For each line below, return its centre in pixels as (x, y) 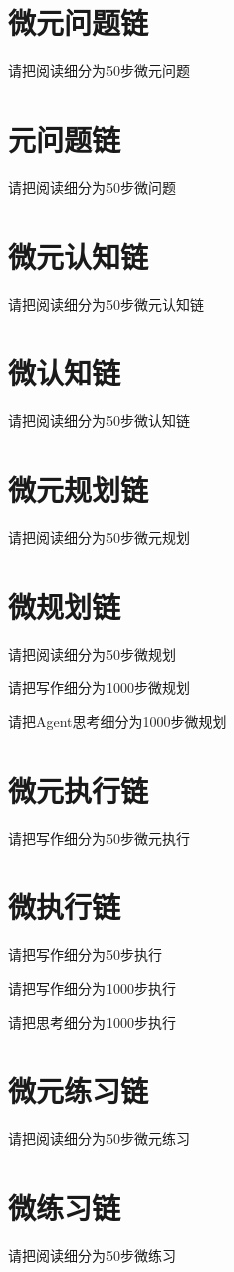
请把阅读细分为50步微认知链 (99, 420)
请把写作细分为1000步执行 (92, 987)
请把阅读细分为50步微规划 (92, 653)
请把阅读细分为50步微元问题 (99, 70)
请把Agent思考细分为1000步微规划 (117, 720)
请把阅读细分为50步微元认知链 (106, 303)
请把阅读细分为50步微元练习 (99, 1138)
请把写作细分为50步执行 (85, 954)
